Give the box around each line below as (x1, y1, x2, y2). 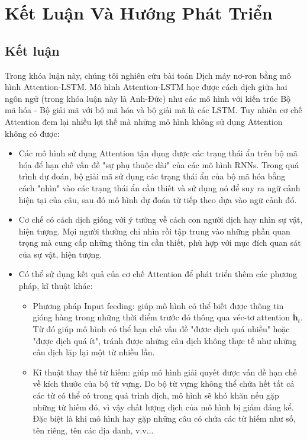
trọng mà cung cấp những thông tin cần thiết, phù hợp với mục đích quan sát (18, 236, 301, 249)
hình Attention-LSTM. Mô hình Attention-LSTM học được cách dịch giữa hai (5, 81, 287, 93)
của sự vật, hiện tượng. (18, 248, 102, 260)
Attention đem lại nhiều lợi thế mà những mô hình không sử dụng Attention (5, 115, 283, 127)
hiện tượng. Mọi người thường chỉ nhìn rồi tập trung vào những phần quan (18, 224, 290, 237)
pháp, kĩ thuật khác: (18, 280, 93, 292)
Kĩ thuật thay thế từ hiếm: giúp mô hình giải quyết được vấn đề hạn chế (33, 365, 297, 378)
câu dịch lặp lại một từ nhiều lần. (33, 346, 155, 358)
